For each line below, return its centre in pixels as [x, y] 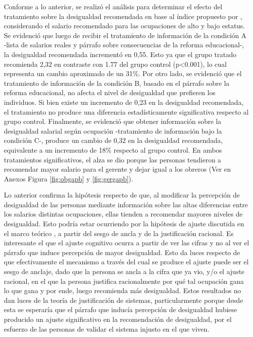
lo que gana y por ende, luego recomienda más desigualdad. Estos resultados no [123, 290]
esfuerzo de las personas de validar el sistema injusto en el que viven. [107, 328]
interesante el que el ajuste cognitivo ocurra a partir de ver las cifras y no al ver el [126, 243]
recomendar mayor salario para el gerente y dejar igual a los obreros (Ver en [117, 169]
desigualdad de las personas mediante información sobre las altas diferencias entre [126, 204]
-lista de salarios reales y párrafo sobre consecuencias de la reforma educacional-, [124, 45]
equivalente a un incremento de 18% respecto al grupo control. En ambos [113, 149]
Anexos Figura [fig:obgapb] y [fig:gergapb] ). [69, 178]
